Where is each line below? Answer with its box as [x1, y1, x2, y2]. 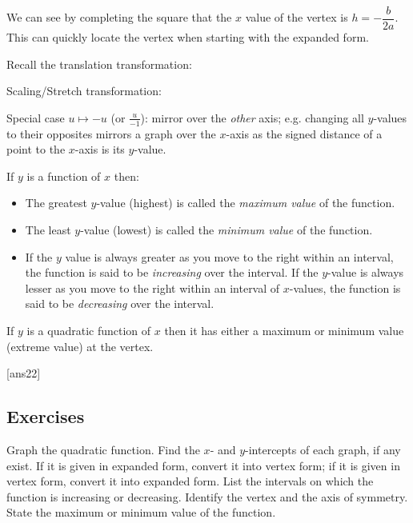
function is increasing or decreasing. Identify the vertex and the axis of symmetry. [6, 488, 408, 505]
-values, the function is [289, 279, 401, 296]
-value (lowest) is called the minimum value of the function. [80, 222, 373, 238]
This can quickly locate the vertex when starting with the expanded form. [6, 29, 369, 46]
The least [25, 222, 71, 238]
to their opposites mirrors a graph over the [6, 125, 216, 142]
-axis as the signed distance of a [226, 125, 383, 142]
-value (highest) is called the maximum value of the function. [96, 194, 395, 211]
